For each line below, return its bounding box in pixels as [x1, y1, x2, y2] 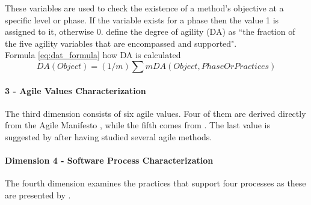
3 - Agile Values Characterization [5, 84, 146, 97]
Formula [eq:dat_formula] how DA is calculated [5, 49, 181, 61]
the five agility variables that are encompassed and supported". [5, 37, 237, 49]
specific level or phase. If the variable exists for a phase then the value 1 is [5, 13, 279, 26]
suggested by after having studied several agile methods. [5, 130, 212, 143]
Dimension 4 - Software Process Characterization [5, 154, 214, 167]
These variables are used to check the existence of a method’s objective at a [5, 2, 284, 14]
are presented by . [5, 188, 71, 201]
